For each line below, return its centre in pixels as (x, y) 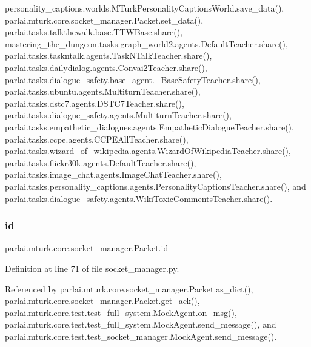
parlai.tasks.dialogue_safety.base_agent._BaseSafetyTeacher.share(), (133, 79)
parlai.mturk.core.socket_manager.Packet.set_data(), (104, 20)
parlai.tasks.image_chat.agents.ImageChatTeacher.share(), (113, 174)
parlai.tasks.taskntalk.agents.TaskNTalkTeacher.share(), (109, 56)
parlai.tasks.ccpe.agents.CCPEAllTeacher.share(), (97, 139)
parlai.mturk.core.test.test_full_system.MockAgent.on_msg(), (121, 312)
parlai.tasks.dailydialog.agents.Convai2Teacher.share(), (106, 67)
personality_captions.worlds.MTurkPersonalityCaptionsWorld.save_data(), (145, 8)
